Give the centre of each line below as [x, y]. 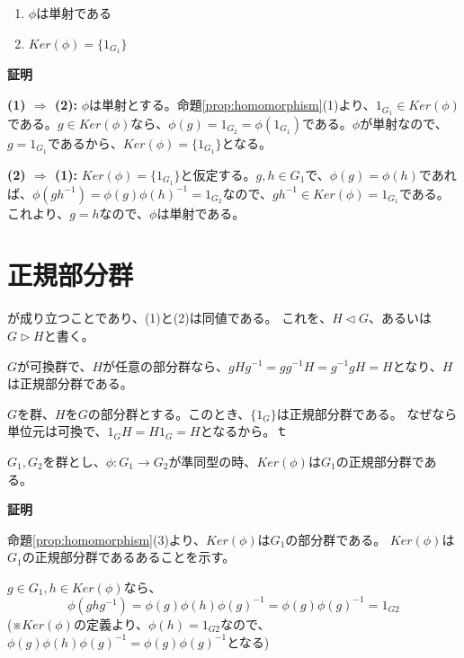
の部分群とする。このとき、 [169, 413]
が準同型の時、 [213, 461]
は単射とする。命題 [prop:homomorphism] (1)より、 [232, 105]
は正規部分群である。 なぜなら [367, 413]
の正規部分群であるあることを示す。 [129, 557]
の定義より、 [111, 623]
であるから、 [85, 142]
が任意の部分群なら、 [166, 365]
